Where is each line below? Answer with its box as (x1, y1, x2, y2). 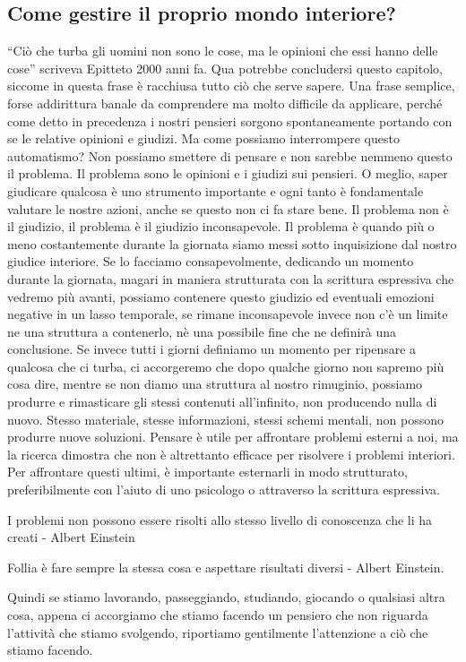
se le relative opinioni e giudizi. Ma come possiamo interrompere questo (7, 129, 400, 148)
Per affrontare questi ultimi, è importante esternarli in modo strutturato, (7, 462, 408, 481)
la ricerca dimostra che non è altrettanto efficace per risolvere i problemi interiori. (7, 444, 455, 463)
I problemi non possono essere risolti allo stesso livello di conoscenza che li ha (7, 510, 433, 529)
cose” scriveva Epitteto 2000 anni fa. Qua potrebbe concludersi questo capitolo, (7, 58, 443, 77)
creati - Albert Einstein (7, 528, 135, 546)
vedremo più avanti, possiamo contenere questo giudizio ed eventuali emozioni (7, 287, 435, 305)
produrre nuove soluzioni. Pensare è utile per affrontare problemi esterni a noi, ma (7, 427, 459, 446)
